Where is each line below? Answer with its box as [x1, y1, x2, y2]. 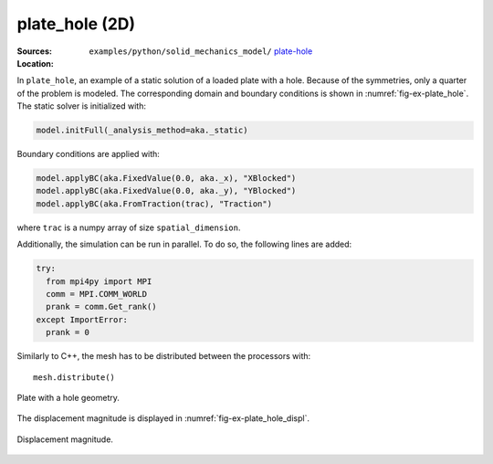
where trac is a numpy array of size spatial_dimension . [16, 222, 241, 233]
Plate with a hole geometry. [16, 392, 121, 403]
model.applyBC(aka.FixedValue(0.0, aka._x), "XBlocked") [36, 174, 297, 184]
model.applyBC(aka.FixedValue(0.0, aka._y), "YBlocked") [36, 185, 297, 196]
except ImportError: [36, 314, 128, 324]
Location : [16, 58, 54, 69]
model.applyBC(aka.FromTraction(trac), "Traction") [36, 198, 273, 209]
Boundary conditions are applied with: [16, 149, 160, 160]
